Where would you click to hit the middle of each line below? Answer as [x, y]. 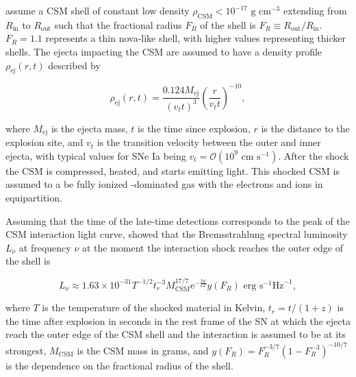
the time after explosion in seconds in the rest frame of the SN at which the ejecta [178, 320]
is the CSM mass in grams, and [143, 350]
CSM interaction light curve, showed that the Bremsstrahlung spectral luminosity [177, 234]
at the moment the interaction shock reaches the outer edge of [212, 247]
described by [74, 65]
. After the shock [314, 155]
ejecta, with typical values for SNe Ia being [96, 155]
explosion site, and [44, 142]
